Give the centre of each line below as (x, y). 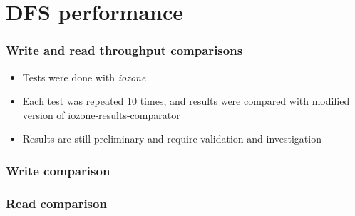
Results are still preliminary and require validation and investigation (172, 139)
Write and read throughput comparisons (124, 50)
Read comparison (56, 203)
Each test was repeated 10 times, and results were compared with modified (186, 101)
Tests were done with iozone (84, 77)
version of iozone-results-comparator (101, 114)
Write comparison (58, 170)
